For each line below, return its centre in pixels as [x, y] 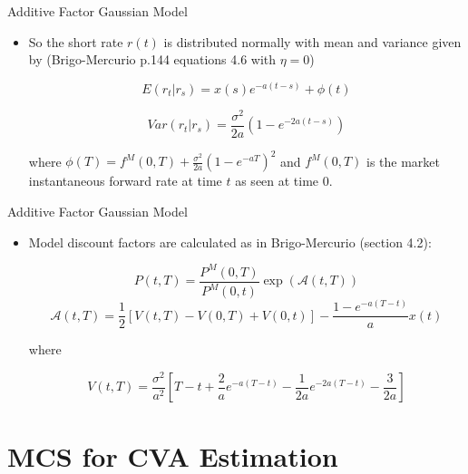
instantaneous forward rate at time [125, 181]
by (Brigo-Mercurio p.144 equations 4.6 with [152, 59]
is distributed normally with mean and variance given [312, 41]
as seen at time [277, 181]
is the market [403, 161]
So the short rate [76, 41]
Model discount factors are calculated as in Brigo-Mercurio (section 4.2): [230, 242]
